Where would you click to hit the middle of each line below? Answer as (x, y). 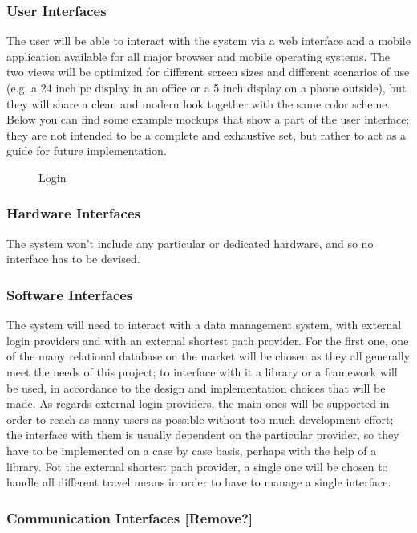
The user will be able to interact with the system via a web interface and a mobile (208, 41)
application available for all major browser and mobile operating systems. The (198, 56)
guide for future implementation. (87, 151)
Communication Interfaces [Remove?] (130, 517)
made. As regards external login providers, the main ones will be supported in (198, 403)
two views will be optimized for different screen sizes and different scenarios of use (208, 72)
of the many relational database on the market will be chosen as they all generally (208, 356)
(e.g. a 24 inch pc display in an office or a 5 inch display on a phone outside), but (206, 87)
